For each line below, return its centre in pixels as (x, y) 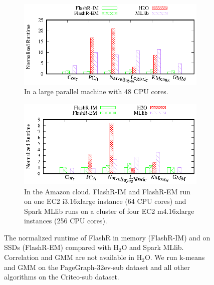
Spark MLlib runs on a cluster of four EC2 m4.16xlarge (109, 211)
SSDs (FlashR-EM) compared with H (61, 247)
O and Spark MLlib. (153, 247)
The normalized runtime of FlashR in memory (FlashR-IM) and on (107, 237)
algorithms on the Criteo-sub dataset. (62, 277)
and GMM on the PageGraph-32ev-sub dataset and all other (97, 267)
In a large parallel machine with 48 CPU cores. (96, 91)
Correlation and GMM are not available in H (73, 257)
